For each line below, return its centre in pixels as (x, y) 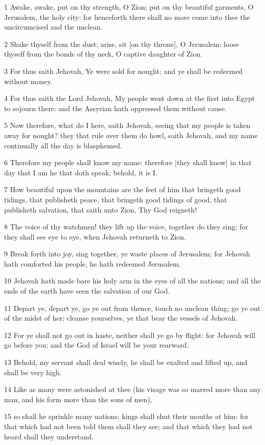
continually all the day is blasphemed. (63, 145)
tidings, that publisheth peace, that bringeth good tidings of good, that (116, 199)
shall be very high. (33, 372)
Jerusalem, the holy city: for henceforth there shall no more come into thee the (127, 17)
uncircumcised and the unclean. (54, 27)
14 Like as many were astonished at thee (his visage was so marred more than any (132, 389)
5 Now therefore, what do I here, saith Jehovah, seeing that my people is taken (127, 125)
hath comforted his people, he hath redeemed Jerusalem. (92, 263)
